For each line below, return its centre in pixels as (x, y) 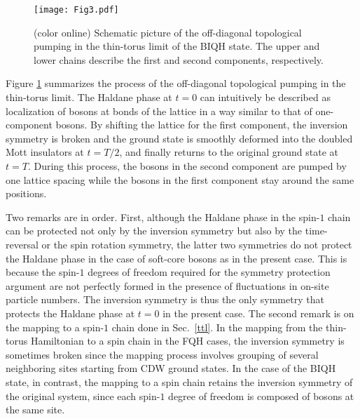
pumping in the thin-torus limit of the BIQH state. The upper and (177, 46)
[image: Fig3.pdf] (76, 10)
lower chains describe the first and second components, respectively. (179, 59)
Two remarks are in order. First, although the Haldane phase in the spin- (163, 217)
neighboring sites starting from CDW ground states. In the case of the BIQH (171, 368)
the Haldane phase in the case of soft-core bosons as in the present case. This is (176, 258)
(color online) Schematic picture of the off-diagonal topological (168, 32)
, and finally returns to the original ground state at (229, 152)
